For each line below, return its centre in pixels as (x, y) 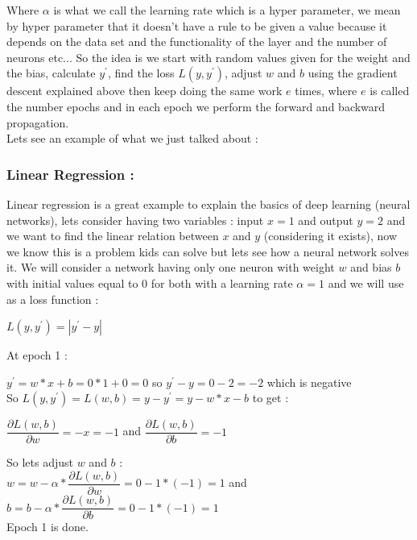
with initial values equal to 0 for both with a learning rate (150, 282)
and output (326, 220)
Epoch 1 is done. (47, 527)
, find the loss (141, 73)
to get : (270, 398)
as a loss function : (53, 299)
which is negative (309, 382)
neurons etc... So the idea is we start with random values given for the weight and (208, 57)
